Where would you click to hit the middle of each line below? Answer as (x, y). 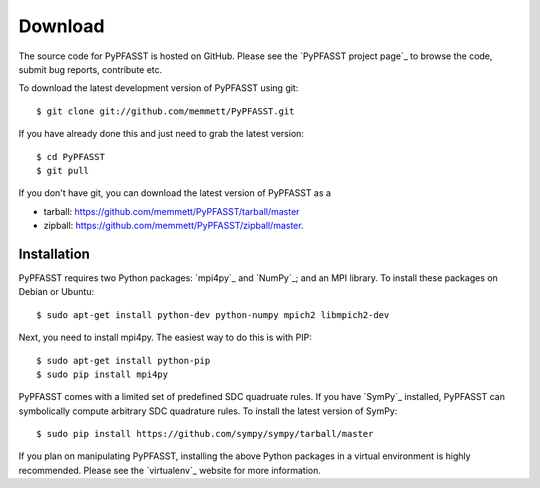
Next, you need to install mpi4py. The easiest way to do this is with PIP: (165, 337)
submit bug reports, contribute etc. (90, 69)
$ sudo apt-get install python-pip (123, 360)
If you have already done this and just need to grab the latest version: (161, 134)
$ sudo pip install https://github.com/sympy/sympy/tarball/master (205, 434)
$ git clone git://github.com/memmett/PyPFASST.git (165, 111)
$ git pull (63, 170)
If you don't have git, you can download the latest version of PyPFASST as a (175, 193)
